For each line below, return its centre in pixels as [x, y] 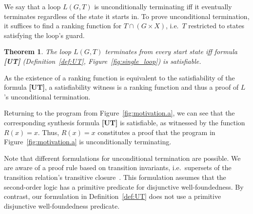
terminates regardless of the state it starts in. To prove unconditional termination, [127, 16]
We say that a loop [32, 6]
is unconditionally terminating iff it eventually [163, 6]
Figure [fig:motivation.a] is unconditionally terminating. [88, 142]
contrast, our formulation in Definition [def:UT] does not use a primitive [113, 196]
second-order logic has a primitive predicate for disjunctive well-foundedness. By [124, 186]
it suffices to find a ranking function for [63, 26]
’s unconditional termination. [47, 96]
